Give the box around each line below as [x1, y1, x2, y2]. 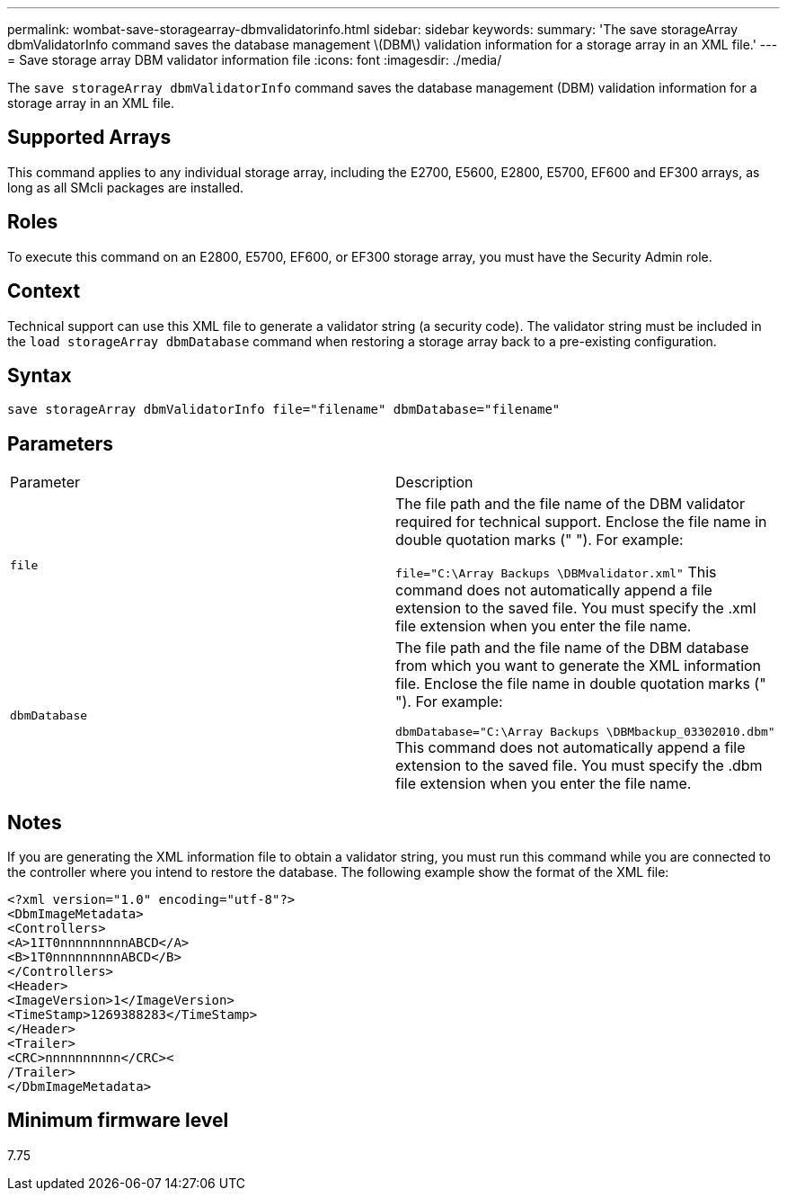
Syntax [7, 363, 72, 387]
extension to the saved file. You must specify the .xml [395, 599, 756, 618]
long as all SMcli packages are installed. [7, 179, 243, 195]
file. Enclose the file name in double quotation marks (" [395, 675, 766, 693]
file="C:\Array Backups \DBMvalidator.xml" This [395, 563, 717, 582]
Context [7, 280, 81, 303]
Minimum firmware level [7, 1109, 229, 1132]
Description [395, 473, 473, 492]
